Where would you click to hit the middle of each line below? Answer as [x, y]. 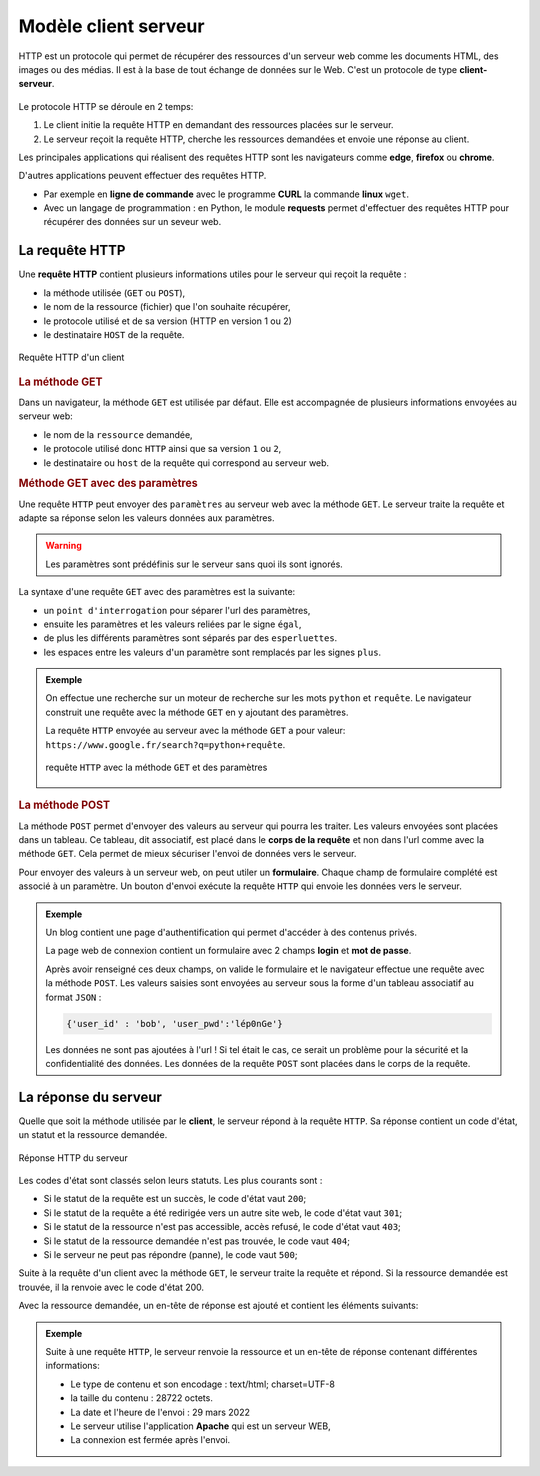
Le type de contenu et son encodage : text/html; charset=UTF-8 [202, 1384]
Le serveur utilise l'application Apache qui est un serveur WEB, [200, 1426]
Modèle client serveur [111, 26]
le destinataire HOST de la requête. [114, 334]
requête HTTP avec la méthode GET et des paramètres [156, 767]
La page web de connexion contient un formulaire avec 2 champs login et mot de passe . [228, 951]
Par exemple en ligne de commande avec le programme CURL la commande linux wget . [226, 194]
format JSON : [73, 997]
